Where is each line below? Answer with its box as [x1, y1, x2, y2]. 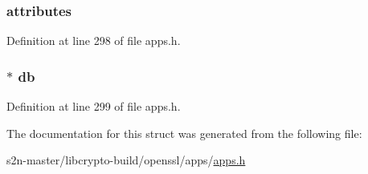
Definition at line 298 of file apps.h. [6, 32, 181, 49]
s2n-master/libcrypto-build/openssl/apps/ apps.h [6, 152, 246, 168]
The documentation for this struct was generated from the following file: [6, 124, 362, 141]
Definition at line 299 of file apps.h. [6, 98, 181, 115]
